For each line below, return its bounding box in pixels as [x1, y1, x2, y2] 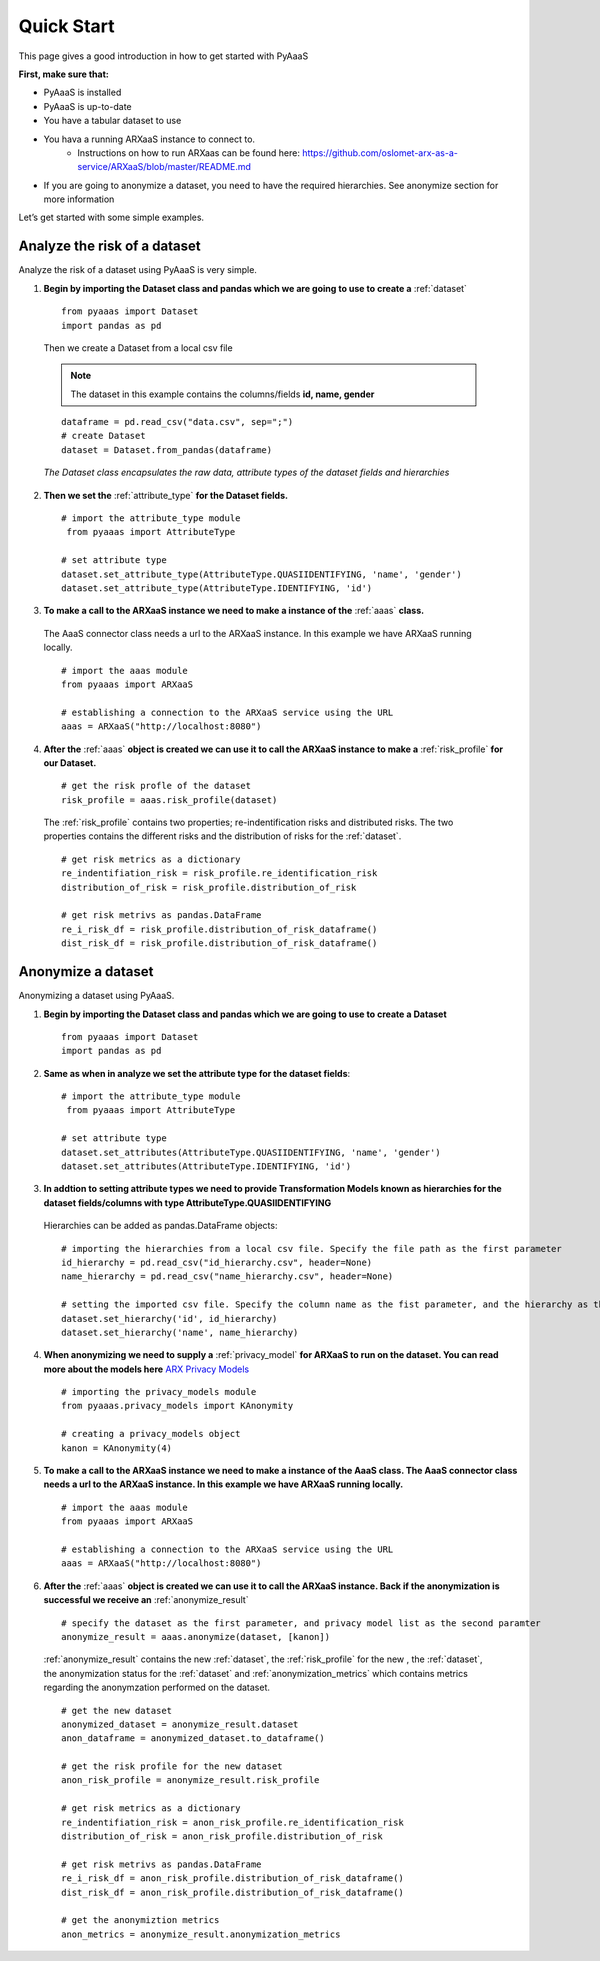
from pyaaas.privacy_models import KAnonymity [61, 1400, 294, 1412]
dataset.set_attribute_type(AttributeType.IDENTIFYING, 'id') [61, 583, 373, 594]
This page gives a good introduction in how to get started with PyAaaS [18, 50, 309, 62]
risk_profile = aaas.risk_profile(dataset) [61, 794, 278, 805]
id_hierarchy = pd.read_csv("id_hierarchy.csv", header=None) [61, 1256, 373, 1268]
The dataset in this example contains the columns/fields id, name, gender [70, 388, 375, 400]
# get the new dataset [61, 1705, 173, 1716]
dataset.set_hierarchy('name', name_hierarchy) [61, 1326, 299, 1338]
